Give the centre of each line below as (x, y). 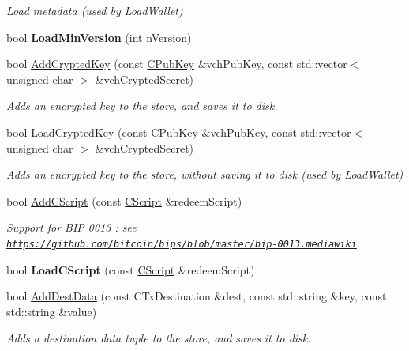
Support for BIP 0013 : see (71, 227)
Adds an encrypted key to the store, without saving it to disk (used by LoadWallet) (205, 174)
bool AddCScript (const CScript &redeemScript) (124, 200)
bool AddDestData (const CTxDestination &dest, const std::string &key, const (197, 296)
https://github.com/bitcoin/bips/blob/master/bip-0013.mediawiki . (184, 242)
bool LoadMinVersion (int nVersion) (99, 37)
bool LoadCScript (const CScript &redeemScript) (131, 269)
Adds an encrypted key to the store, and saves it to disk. (142, 106)
